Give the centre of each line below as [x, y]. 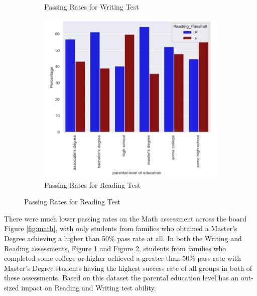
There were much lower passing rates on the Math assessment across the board [125, 218]
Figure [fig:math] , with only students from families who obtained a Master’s [121, 228]
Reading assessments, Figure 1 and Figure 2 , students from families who [115, 248]
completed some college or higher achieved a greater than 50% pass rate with [123, 258]
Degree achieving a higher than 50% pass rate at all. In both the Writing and [123, 238]
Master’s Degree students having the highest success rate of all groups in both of [128, 268]
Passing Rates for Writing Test [92, 7]
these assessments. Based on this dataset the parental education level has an [121, 278]
